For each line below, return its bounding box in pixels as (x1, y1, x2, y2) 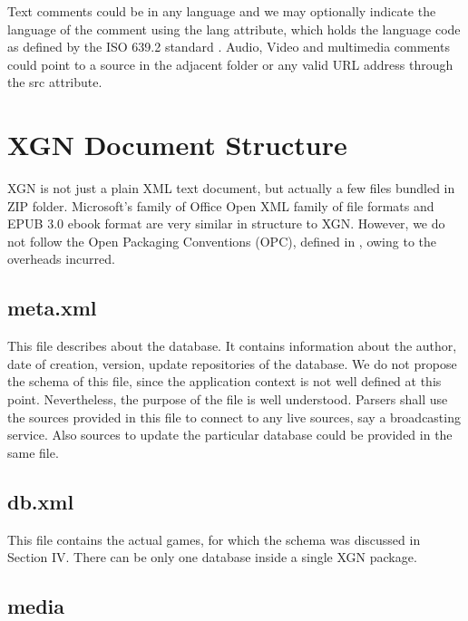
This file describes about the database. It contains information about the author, (7, 336, 457, 355)
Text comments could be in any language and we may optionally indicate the (7, 2, 436, 20)
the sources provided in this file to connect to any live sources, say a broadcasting (7, 407, 461, 426)
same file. (7, 442, 59, 461)
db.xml (7, 487, 74, 515)
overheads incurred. (7, 249, 115, 268)
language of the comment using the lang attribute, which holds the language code (7, 19, 461, 38)
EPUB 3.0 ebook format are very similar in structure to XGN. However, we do (7, 214, 445, 233)
